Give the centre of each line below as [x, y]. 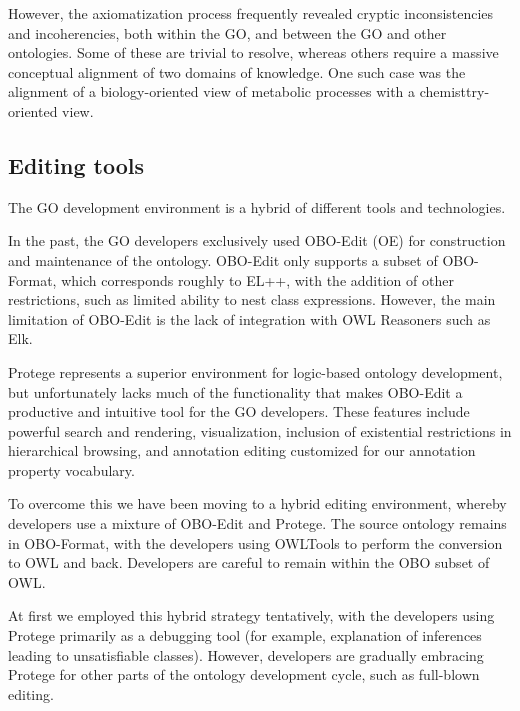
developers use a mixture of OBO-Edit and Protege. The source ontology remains [257, 523]
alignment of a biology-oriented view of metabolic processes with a [212, 91]
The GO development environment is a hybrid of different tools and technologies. [257, 206]
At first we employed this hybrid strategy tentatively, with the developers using [251, 615]
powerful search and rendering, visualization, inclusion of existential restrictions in [260, 430]
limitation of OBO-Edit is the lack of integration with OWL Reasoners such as [249, 318]
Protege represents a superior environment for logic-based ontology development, [255, 371]
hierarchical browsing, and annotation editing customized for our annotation [242, 450]
